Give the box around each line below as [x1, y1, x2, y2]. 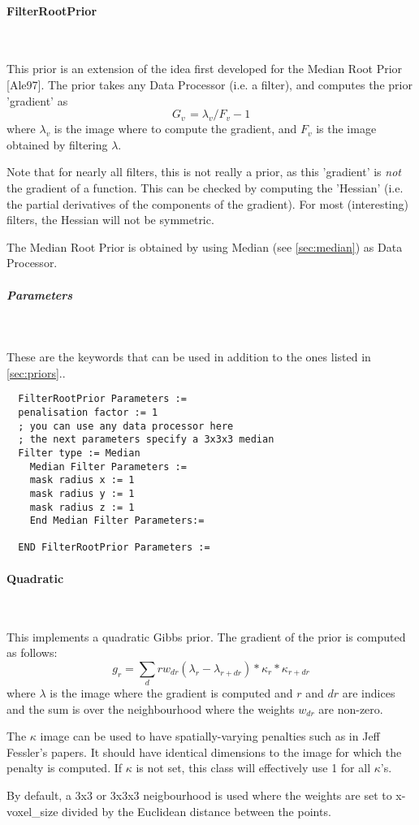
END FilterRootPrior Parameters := [18, 542, 210, 554]
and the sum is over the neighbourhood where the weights [6, 700, 295, 717]
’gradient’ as [6, 92, 68, 109]
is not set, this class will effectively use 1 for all [136, 759, 371, 776]
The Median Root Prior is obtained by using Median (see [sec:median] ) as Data [6, 238, 403, 255]
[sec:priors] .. [6, 364, 66, 381]
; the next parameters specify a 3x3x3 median [18, 434, 274, 446]
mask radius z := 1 [29, 501, 135, 513]
